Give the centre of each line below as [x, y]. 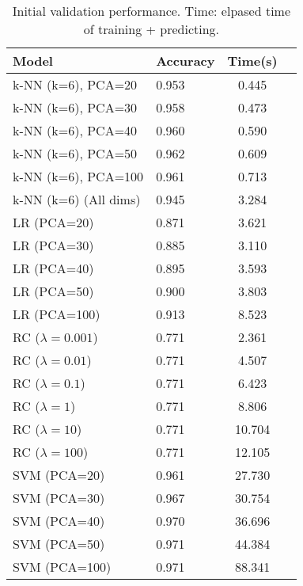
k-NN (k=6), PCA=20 [75, 84]
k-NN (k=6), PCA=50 [75, 153]
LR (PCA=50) [53, 291]
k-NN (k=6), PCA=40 [75, 130]
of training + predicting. [151, 29]
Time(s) [252, 61]
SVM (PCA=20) [59, 475]
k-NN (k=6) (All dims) [77, 199]
